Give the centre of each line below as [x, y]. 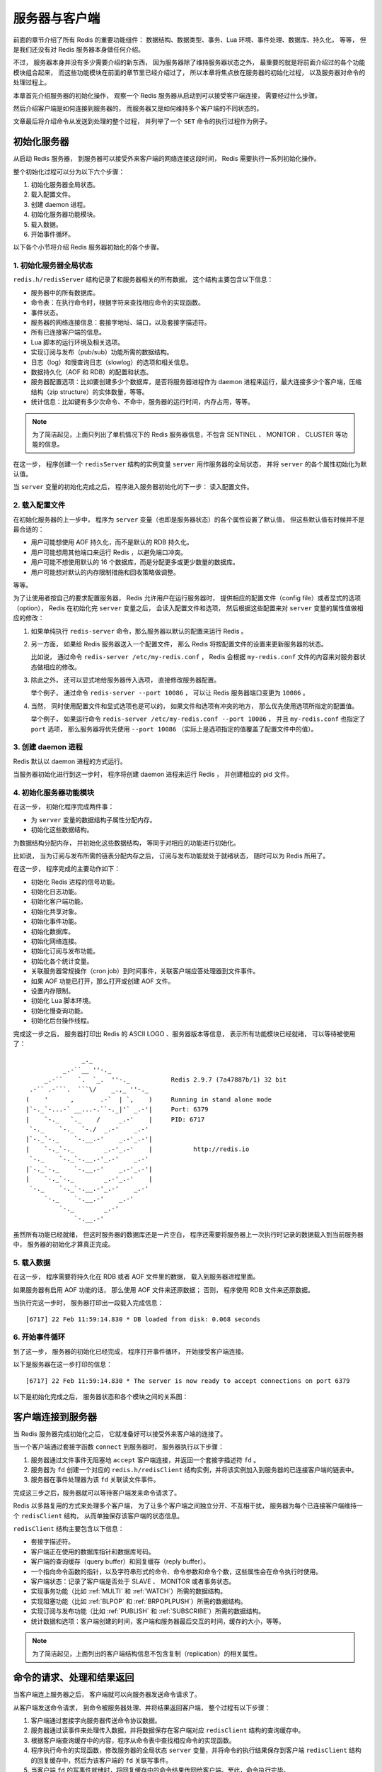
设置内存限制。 [52, 991]
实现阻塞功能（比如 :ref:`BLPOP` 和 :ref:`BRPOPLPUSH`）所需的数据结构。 [139, 1601]
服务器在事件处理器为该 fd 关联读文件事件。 [95, 1480]
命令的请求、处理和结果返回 [74, 1677]
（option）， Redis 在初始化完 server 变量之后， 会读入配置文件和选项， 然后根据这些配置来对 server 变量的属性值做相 [188, 608]
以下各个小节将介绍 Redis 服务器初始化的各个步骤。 [88, 247]
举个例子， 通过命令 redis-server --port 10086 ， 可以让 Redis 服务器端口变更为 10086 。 [170, 693]
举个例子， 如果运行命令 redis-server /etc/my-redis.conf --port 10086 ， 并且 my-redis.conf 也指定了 [198, 719]
